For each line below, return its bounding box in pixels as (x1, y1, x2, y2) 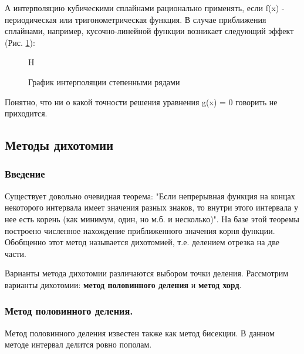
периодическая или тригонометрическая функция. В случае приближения (5, 13, 266, 25)
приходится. (5, 107, 48, 119)
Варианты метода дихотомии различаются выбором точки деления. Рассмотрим (5, 267, 289, 279)
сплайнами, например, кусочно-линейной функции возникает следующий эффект (5, 25, 294, 37)
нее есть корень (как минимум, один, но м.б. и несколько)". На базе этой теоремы (5, 212, 300, 225)
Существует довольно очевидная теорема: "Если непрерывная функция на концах (5, 189, 295, 202)
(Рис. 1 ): (5, 36, 35, 48)
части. (5, 247, 26, 259)
